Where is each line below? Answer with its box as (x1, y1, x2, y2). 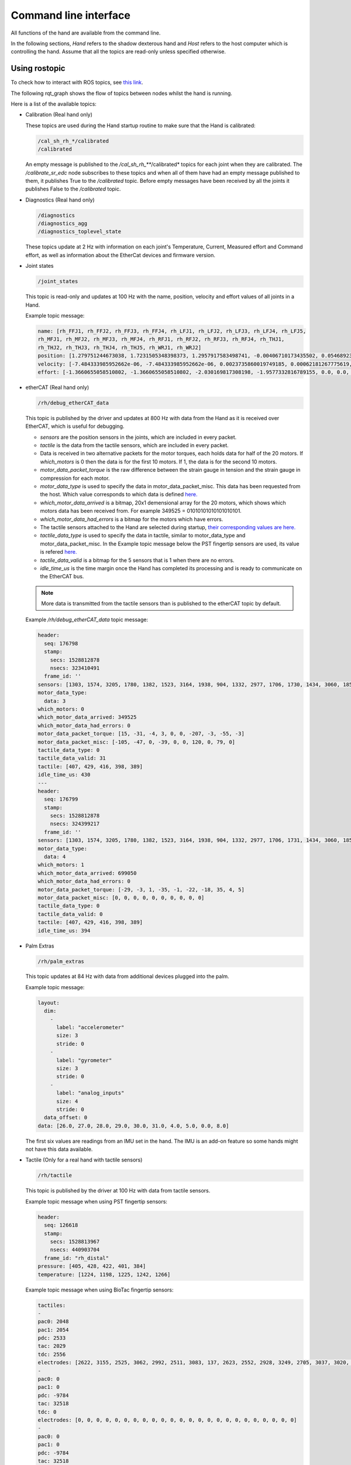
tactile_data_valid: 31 (37, 755, 106, 762)
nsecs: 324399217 (50, 820, 100, 827)
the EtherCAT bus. (40, 573, 84, 580)
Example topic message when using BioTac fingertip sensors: (25, 1286, 174, 1293)
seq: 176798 (44, 640, 78, 647)
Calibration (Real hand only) (25, 111, 93, 118)
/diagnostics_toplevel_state (37, 229, 122, 235)
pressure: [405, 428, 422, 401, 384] (37, 1263, 146, 1270)
